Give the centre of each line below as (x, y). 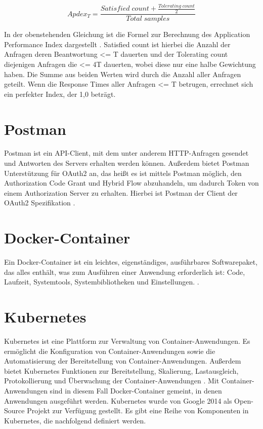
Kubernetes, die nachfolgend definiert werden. (75, 420)
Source (14, 410)
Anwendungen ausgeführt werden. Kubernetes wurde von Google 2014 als (118, 400)
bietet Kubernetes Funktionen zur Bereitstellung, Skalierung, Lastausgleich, (121, 370)
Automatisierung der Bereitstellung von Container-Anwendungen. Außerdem (123, 361)
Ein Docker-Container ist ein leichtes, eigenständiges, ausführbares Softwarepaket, (131, 262)
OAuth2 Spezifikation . (40, 203)
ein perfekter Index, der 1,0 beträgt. (60, 94)
